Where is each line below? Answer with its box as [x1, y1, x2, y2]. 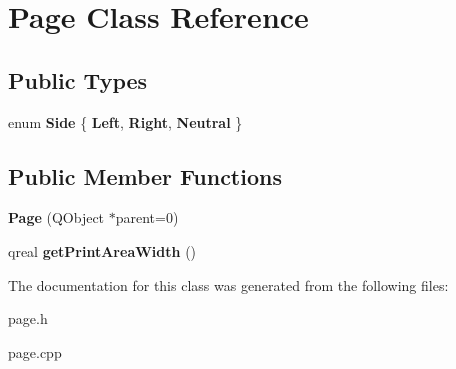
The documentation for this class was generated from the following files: [8, 274, 449, 295]
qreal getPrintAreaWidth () [8, 240, 197, 261]
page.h [8, 308, 48, 329]
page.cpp [8, 341, 62, 362]
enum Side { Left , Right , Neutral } [8, 111, 243, 132]
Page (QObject [8, 207, 105, 228]
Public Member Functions [8, 160, 282, 191]
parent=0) [115, 207, 179, 228]
